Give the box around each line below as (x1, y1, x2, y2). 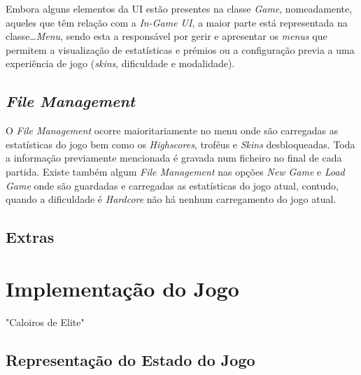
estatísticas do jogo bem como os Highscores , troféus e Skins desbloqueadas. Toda (6, 136, 355, 151)
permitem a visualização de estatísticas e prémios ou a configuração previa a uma (6, 42, 355, 57)
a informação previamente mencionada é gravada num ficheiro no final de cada (6, 150, 342, 165)
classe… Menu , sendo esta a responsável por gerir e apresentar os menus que (6, 29, 327, 43)
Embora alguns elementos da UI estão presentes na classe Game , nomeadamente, (6, 1, 353, 15)
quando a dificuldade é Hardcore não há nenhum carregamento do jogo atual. (6, 192, 337, 206)
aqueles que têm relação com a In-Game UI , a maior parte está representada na (6, 15, 348, 29)
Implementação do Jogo (6, 274, 239, 302)
